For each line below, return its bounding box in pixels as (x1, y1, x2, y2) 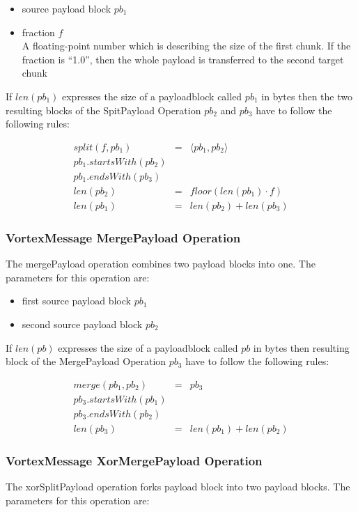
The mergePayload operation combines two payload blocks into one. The (6, 256, 316, 271)
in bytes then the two (261, 88, 352, 103)
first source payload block (22, 293, 131, 308)
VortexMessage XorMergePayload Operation (6, 451, 263, 469)
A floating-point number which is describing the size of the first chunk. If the (22, 38, 351, 53)
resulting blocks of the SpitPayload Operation (6, 102, 201, 117)
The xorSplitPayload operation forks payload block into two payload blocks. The (6, 479, 350, 494)
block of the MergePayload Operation (6, 354, 166, 369)
